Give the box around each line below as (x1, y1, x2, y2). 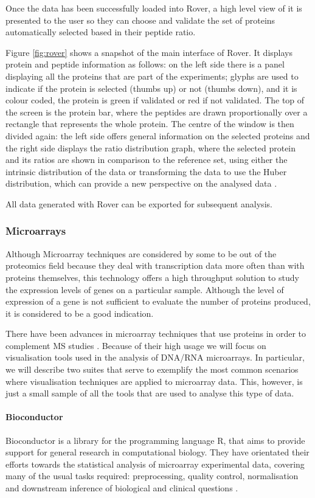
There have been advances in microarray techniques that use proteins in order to (5, 327, 306, 340)
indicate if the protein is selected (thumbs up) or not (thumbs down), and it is (5, 81, 297, 94)
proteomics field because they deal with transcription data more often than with (5, 259, 305, 272)
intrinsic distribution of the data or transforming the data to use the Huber (5, 165, 287, 178)
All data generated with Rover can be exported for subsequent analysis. (5, 197, 272, 210)
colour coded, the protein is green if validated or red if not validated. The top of (5, 94, 305, 106)
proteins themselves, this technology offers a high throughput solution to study (5, 271, 299, 283)
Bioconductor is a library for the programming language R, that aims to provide (5, 434, 305, 446)
